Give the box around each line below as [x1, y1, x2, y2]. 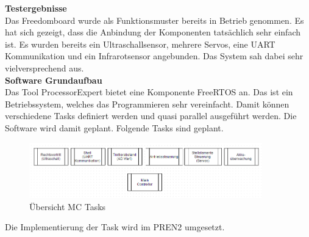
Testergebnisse [5, 2, 67, 14]
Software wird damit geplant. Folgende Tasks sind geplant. [5, 121, 224, 134]
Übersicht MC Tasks [29, 200, 106, 213]
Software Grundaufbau [5, 73, 102, 86]
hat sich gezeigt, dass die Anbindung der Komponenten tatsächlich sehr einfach [5, 26, 301, 38]
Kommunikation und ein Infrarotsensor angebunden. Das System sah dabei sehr [5, 49, 304, 62]
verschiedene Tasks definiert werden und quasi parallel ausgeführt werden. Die [5, 109, 297, 122]
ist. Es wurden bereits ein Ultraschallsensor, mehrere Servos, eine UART [5, 37, 275, 50]
